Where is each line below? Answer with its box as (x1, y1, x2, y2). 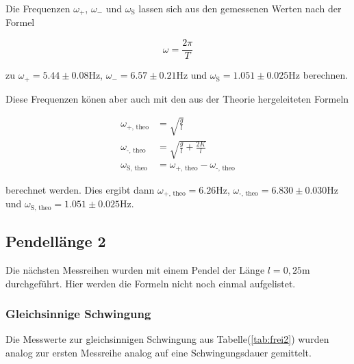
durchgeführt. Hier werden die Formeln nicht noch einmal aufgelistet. (5, 276, 296, 290)
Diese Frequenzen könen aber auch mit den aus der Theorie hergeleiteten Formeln (5, 91, 349, 105)
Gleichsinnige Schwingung (5, 305, 151, 322)
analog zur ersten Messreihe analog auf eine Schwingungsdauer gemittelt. (5, 345, 312, 359)
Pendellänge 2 (5, 231, 106, 252)
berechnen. (303, 68, 349, 82)
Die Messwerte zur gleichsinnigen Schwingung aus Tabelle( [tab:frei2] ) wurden (5, 332, 329, 346)
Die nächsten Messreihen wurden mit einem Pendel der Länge (5, 262, 265, 276)
